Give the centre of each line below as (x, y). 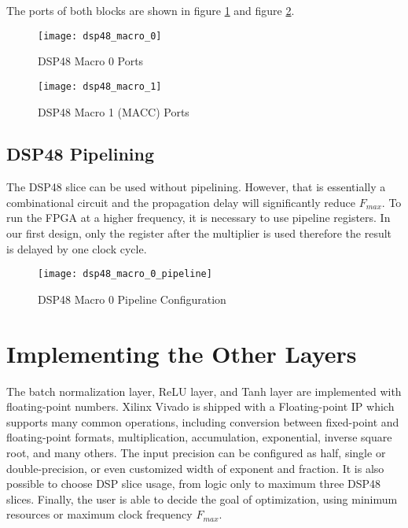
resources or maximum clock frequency (99, 514)
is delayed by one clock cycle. (77, 248)
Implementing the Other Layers (182, 353)
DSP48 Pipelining (81, 154)
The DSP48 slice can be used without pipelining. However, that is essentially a (196, 187)
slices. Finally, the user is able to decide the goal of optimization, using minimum (202, 498)
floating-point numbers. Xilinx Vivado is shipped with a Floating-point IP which (200, 406)
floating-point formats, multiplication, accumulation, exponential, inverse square (199, 437)
